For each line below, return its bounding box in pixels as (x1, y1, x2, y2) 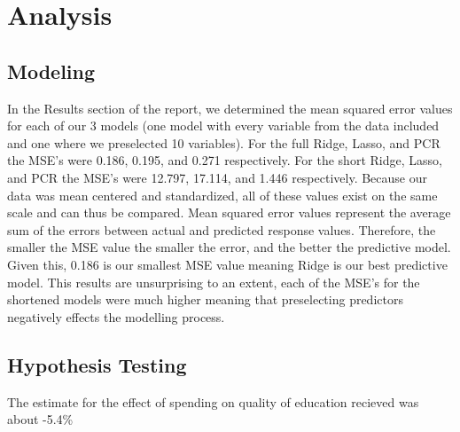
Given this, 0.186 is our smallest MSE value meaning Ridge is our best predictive (7, 255, 448, 273)
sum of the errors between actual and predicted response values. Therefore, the (7, 220, 436, 239)
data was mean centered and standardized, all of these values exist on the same (7, 185, 438, 204)
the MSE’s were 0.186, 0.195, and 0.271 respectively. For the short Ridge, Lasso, (7, 151, 442, 169)
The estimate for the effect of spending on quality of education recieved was (7, 392, 419, 411)
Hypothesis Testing (7, 350, 187, 378)
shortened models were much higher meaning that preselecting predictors (7, 290, 403, 309)
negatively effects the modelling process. (7, 307, 225, 326)
